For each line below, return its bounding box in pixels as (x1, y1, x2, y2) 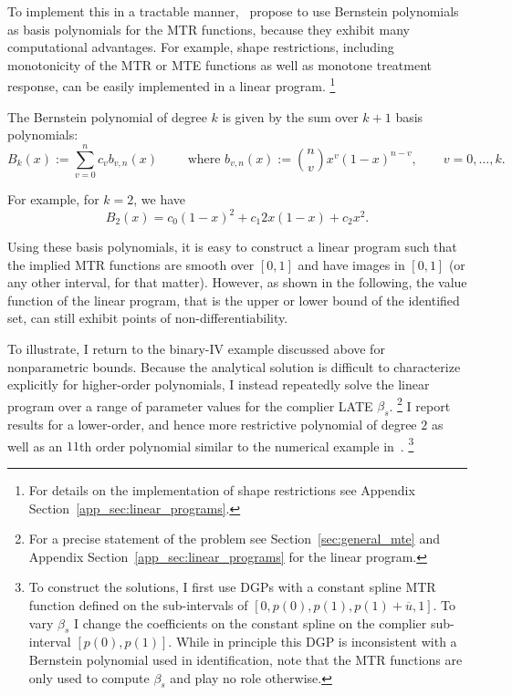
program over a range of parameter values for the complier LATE (7, 396, 373, 415)
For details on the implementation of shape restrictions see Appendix (28, 481, 415, 500)
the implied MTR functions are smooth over (7, 254, 255, 274)
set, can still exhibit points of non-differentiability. (7, 308, 288, 327)
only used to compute (28, 668, 150, 687)
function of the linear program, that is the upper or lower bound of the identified (7, 290, 460, 309)
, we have (133, 189, 185, 208)
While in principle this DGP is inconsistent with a (175, 632, 457, 651)
